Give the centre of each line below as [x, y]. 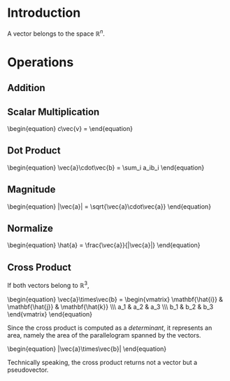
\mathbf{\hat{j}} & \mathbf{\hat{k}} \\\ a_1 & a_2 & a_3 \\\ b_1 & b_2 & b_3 [110, 307]
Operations [41, 62]
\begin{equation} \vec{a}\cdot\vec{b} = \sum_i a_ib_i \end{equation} [106, 167]
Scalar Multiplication [53, 112]
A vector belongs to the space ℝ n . [56, 33]
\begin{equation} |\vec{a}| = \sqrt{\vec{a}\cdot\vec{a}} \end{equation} [109, 206]
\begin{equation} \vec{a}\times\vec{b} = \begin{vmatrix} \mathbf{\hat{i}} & [115, 299]
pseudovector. [28, 370]
